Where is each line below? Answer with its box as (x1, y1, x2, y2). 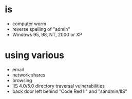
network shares (12, 72, 46, 78)
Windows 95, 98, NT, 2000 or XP (12, 31, 83, 37)
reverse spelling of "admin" (12, 26, 70, 32)
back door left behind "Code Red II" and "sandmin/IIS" (12, 88, 128, 94)
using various (5, 50, 65, 61)
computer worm (12, 21, 47, 27)
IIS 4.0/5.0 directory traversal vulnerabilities (12, 83, 105, 89)
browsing (12, 77, 32, 83)
